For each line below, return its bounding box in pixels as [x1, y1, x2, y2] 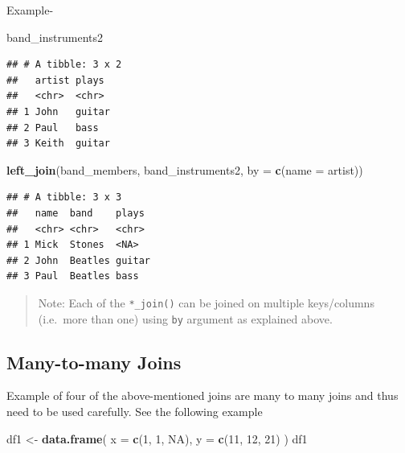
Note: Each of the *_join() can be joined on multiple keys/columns [38, 294, 374, 311]
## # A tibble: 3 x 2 [6, 59, 122, 71]
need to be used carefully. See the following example [6, 403, 263, 420]
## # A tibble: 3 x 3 [6, 191, 122, 204]
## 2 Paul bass [6, 121, 99, 134]
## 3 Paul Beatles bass [6, 270, 139, 282]
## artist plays [6, 74, 104, 86]
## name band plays [6, 207, 145, 219]
